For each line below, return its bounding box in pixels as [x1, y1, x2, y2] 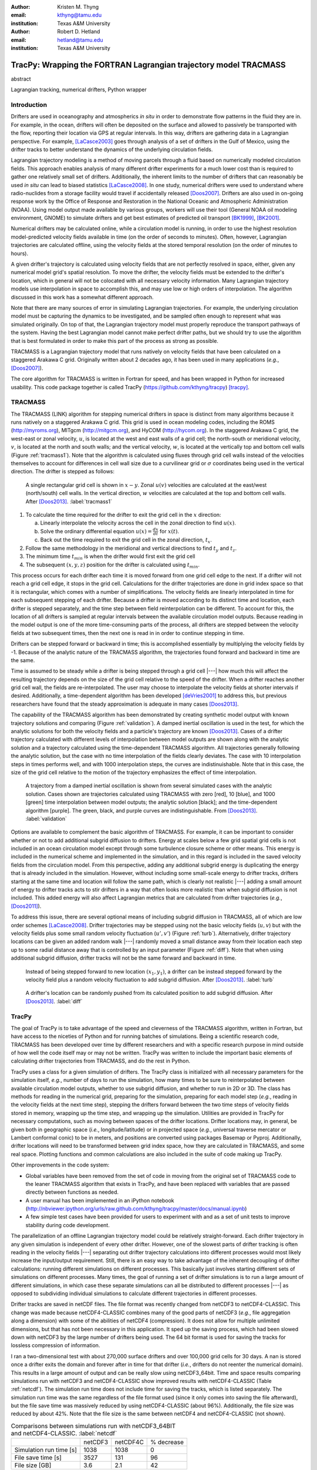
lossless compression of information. [11, 1342, 100, 1349]
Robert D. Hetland [57, 28, 100, 35]
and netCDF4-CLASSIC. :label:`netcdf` [11, 1429, 117, 1438]
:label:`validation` [25, 815, 67, 822]
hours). [11, 250, 29, 257]
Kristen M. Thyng [57, 4, 99, 10]
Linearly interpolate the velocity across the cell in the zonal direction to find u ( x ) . [40, 519, 236, 526]
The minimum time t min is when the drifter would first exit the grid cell [25, 553, 195, 561]
